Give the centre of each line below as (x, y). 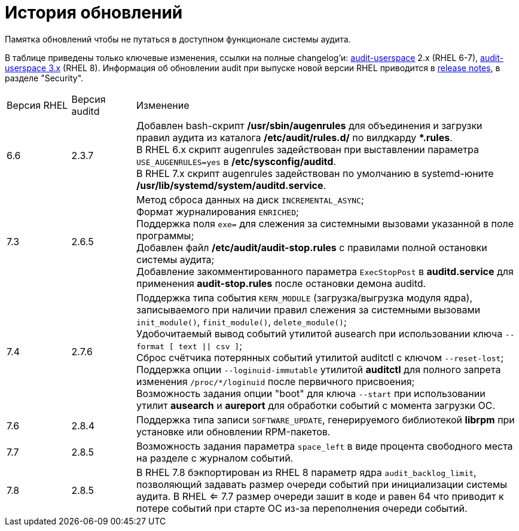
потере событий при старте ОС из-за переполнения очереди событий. (302, 508)
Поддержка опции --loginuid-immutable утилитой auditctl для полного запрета (319, 369)
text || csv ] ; (210, 345)
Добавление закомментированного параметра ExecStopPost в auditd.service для (325, 271)
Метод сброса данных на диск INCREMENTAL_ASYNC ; (250, 199)
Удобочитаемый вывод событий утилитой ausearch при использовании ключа (320, 333)
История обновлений (94, 13)
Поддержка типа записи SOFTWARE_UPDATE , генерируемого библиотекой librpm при (326, 419)
